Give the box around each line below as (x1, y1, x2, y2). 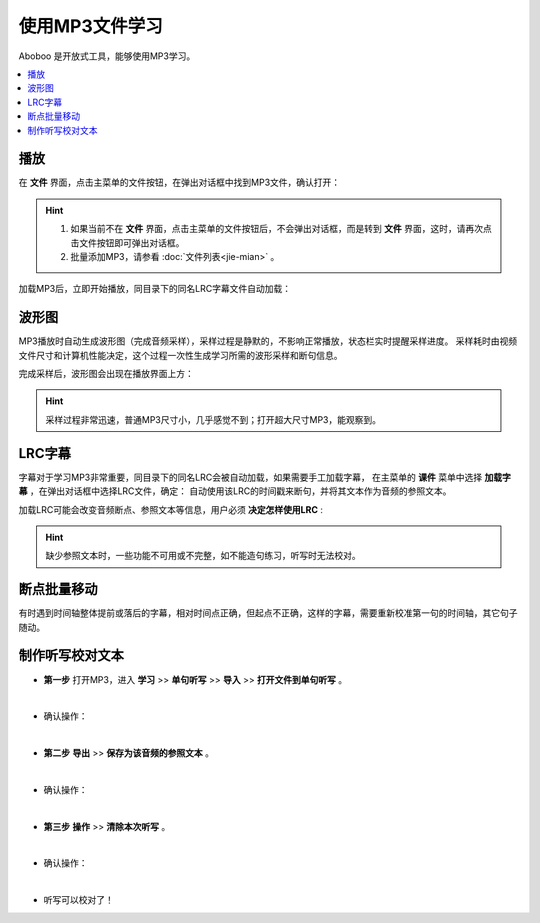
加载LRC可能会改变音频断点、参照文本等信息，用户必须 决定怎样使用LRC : (18, 503, 324, 515)
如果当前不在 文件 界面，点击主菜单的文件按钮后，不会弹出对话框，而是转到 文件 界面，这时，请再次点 (70, 223, 492, 235)
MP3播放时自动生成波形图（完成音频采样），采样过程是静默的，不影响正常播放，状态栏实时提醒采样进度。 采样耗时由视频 (18, 335, 518, 347)
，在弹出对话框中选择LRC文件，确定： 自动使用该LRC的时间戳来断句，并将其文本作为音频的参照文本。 (29, 485, 452, 497)
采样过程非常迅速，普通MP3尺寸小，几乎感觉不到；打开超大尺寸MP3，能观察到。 (45, 413, 382, 425)
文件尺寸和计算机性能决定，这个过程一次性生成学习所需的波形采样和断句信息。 (18, 349, 343, 361)
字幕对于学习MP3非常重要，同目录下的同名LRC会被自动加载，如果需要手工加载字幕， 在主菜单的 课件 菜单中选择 (18, 471, 483, 483)
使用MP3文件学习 (18, 15, 164, 37)
